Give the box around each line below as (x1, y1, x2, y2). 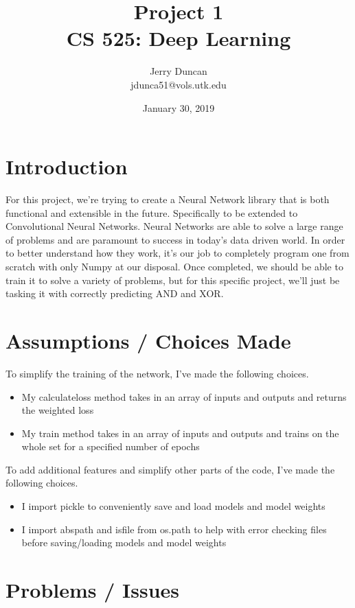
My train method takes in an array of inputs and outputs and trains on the (21, 425, 339, 440)
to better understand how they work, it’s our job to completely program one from (5, 246, 350, 260)
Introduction (5, 152, 128, 180)
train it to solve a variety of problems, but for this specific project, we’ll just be (5, 272, 340, 287)
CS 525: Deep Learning (66, 24, 291, 52)
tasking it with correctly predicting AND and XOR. (5, 286, 224, 301)
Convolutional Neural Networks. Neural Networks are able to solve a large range (5, 219, 343, 233)
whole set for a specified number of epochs (21, 439, 200, 454)
